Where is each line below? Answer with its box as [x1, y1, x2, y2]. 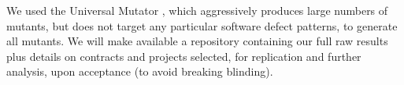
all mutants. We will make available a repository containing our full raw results [6, 33, 388, 49]
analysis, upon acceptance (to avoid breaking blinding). [6, 63, 273, 80]
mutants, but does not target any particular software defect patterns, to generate [6, 17, 398, 34]
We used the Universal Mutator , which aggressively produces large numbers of [6, 2, 388, 18]
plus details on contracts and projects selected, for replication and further [6, 48, 361, 64]
